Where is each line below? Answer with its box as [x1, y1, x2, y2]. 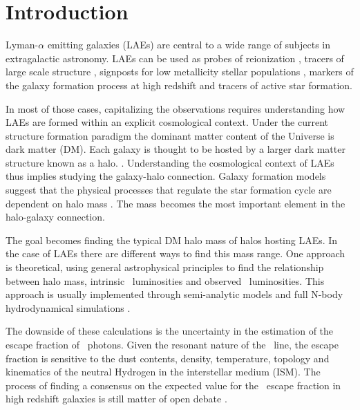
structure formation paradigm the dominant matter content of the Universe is [6, 128, 334, 142]
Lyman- [6, 37, 39, 52]
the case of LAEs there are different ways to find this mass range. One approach [6, 246, 345, 261]
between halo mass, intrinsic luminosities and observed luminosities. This [6, 273, 325, 288]
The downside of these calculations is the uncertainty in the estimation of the [6, 324, 334, 338]
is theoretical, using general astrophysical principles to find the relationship [6, 260, 324, 274]
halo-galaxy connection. [6, 209, 105, 224]
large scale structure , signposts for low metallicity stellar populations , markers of [6, 64, 354, 79]
